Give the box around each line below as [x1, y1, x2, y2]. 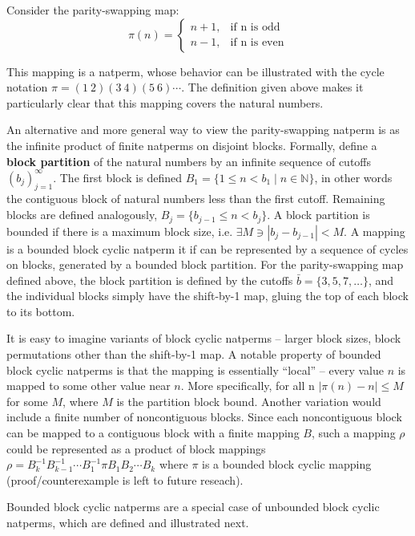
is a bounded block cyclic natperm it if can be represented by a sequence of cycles [6, 240, 409, 257]
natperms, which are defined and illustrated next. [6, 514, 249, 530]
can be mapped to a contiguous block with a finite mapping [6, 424, 300, 441]
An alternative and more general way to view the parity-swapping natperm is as [6, 121, 400, 138]
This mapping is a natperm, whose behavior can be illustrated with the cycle [6, 63, 385, 79]
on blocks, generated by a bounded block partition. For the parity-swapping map [6, 256, 404, 273]
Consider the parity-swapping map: [6, 2, 179, 18]
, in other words [314, 169, 393, 185]
